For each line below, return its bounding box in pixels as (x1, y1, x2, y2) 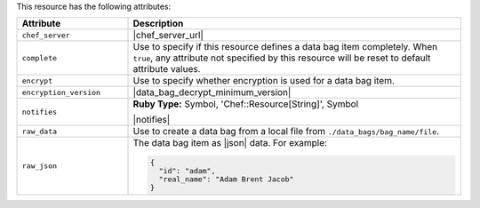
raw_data (21, 126, 58, 136)
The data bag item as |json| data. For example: (132, 137, 328, 149)
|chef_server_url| (132, 29, 204, 42)
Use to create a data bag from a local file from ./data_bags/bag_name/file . (132, 125, 440, 138)
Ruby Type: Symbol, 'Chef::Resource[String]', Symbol (132, 98, 359, 110)
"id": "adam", (158, 166, 216, 176)
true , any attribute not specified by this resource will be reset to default (132, 52, 431, 64)
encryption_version (21, 87, 101, 97)
